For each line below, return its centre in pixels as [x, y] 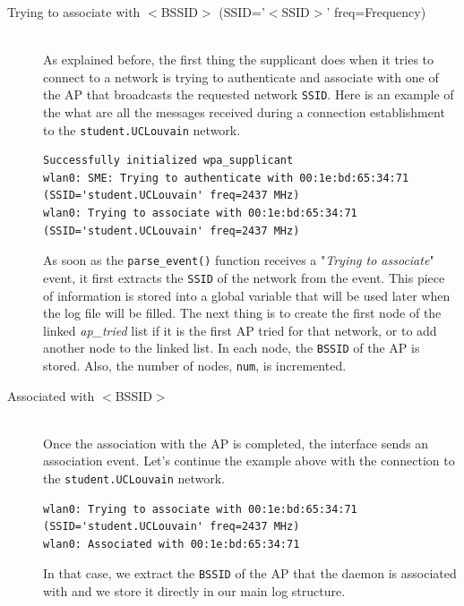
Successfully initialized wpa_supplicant [168, 161]
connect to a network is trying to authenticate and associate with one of [241, 77]
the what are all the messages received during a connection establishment [244, 112]
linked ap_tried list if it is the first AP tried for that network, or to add [240, 330]
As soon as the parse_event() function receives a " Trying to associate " [239, 260]
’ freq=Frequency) [376, 12]
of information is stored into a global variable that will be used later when [247, 295]
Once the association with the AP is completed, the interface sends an [236, 443]
